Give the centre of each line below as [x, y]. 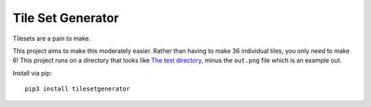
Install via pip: [32, 73]
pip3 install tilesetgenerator [78, 89]
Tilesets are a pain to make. [52, 38]
